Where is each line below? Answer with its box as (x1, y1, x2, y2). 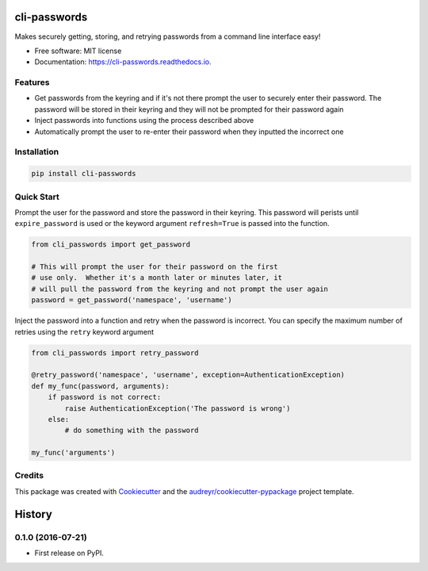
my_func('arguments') (31, 448, 116, 458)
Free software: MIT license (34, 46, 122, 56)
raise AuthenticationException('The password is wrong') (64, 404, 291, 412)
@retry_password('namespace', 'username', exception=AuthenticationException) (31, 370, 345, 380)
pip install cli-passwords (31, 169, 136, 178)
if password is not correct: (48, 393, 162, 402)
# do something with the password (64, 426, 199, 435)
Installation (14, 147, 59, 158)
